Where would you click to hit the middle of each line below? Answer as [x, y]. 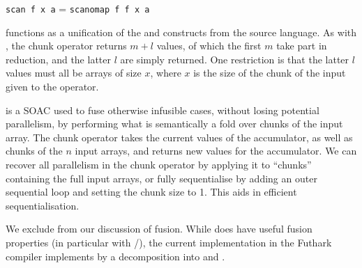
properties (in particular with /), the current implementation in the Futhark [169, 242]
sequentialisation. [43, 205]
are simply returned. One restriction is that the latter [235, 59]
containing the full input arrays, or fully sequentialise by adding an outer [161, 178]
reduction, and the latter [58, 59]
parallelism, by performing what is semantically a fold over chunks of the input [174, 124]
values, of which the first [209, 46]
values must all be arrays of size [74, 73]
